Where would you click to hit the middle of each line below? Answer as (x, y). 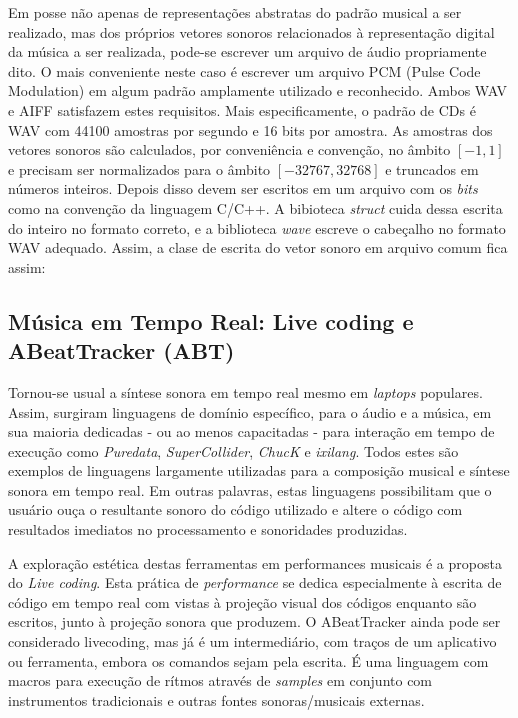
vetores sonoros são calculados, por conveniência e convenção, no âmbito (229, 149)
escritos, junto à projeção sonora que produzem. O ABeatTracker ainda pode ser (254, 621)
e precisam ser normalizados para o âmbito (139, 168)
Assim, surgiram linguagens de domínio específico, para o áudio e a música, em (250, 411)
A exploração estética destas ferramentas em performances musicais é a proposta (255, 562)
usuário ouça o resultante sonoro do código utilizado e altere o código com (235, 509)
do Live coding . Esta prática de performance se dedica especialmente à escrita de (255, 582)
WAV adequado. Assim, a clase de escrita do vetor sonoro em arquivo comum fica (258, 247)
